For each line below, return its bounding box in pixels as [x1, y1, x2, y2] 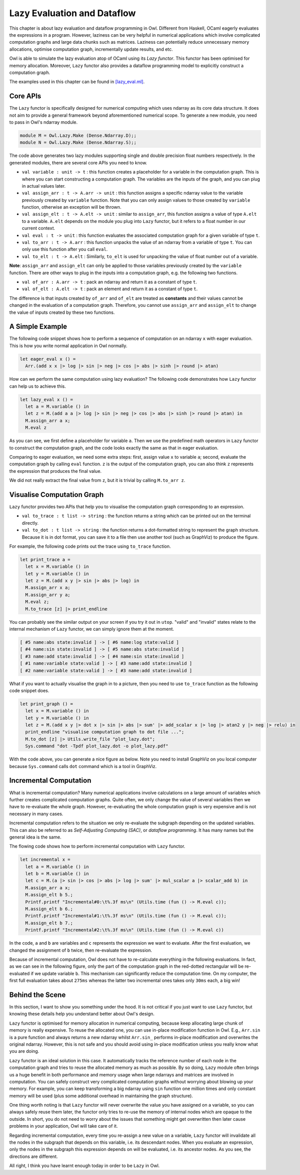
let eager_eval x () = [20, 356, 76, 362]
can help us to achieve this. [9, 383, 66, 389]
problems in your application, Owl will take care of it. [9, 1123, 118, 1129]
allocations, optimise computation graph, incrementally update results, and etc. [9, 46, 173, 52]
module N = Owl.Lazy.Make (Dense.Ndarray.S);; [20, 140, 137, 145]
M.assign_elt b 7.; [25, 920, 73, 926]
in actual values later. [22, 183, 66, 189]
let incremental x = [20, 857, 70, 863]
